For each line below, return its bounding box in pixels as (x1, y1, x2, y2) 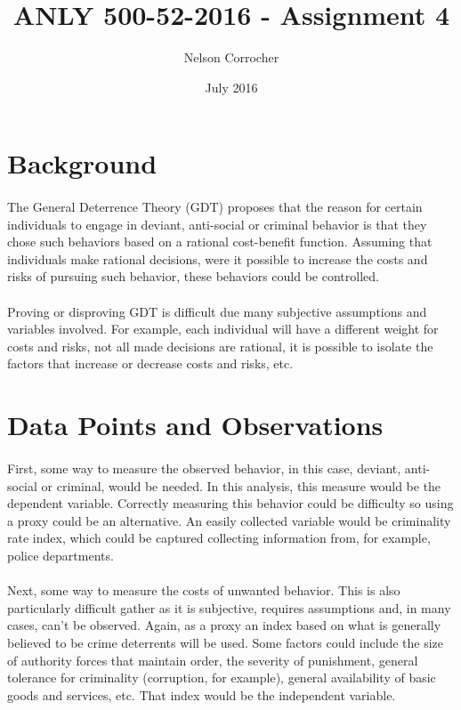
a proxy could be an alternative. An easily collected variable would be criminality (7, 511, 451, 529)
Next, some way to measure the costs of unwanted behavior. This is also (7, 581, 400, 600)
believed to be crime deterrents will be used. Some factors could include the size (7, 633, 444, 651)
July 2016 (205, 77, 258, 96)
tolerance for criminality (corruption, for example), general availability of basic (7, 668, 436, 687)
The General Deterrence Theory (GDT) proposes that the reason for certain (7, 198, 423, 216)
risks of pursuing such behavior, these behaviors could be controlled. (7, 267, 379, 286)
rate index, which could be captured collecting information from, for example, (7, 528, 431, 547)
